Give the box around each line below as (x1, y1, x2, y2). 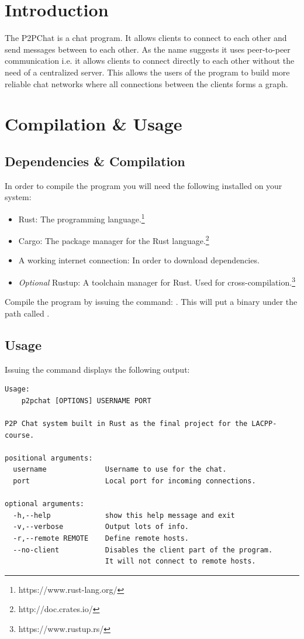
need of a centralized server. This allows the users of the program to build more (5, 66, 290, 78)
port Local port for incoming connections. (13, 476, 256, 485)
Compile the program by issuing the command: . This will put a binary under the (5, 296, 298, 308)
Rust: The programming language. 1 (18, 211, 145, 225)
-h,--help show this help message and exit (13, 511, 235, 520)
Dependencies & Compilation (5, 152, 185, 170)
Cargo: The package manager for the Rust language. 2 (18, 233, 209, 246)
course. (5, 431, 34, 439)
